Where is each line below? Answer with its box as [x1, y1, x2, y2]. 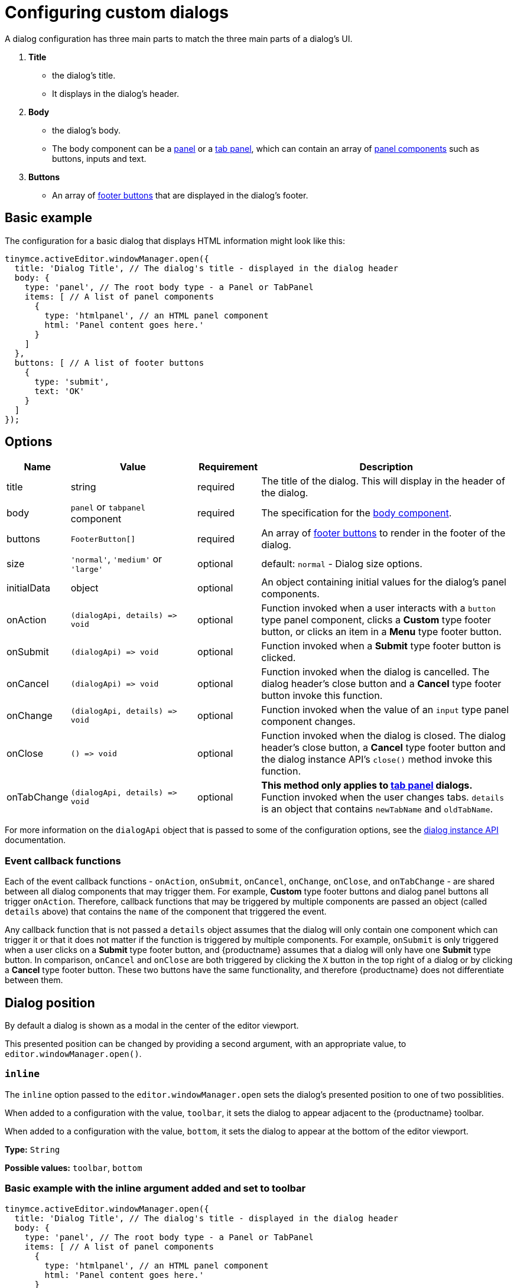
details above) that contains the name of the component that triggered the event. [5, 906, 327, 917]
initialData [6, 582, 50, 594]
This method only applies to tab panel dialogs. [261, 779, 473, 792]
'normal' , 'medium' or [70, 553, 162, 565]
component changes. [261, 715, 356, 728]
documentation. [5, 835, 66, 845]
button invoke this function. [261, 689, 383, 702]
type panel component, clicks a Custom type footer [261, 614, 492, 626]
